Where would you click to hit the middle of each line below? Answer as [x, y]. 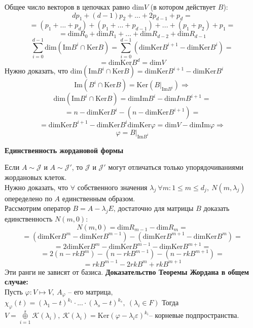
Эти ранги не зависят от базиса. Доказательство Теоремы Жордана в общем [127, 271]
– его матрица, [91, 291]
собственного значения [112, 187]
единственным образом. [99, 198]
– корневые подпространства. [194, 315]
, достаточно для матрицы [153, 208]
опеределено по [28, 198]
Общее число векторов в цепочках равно [67, 7]
